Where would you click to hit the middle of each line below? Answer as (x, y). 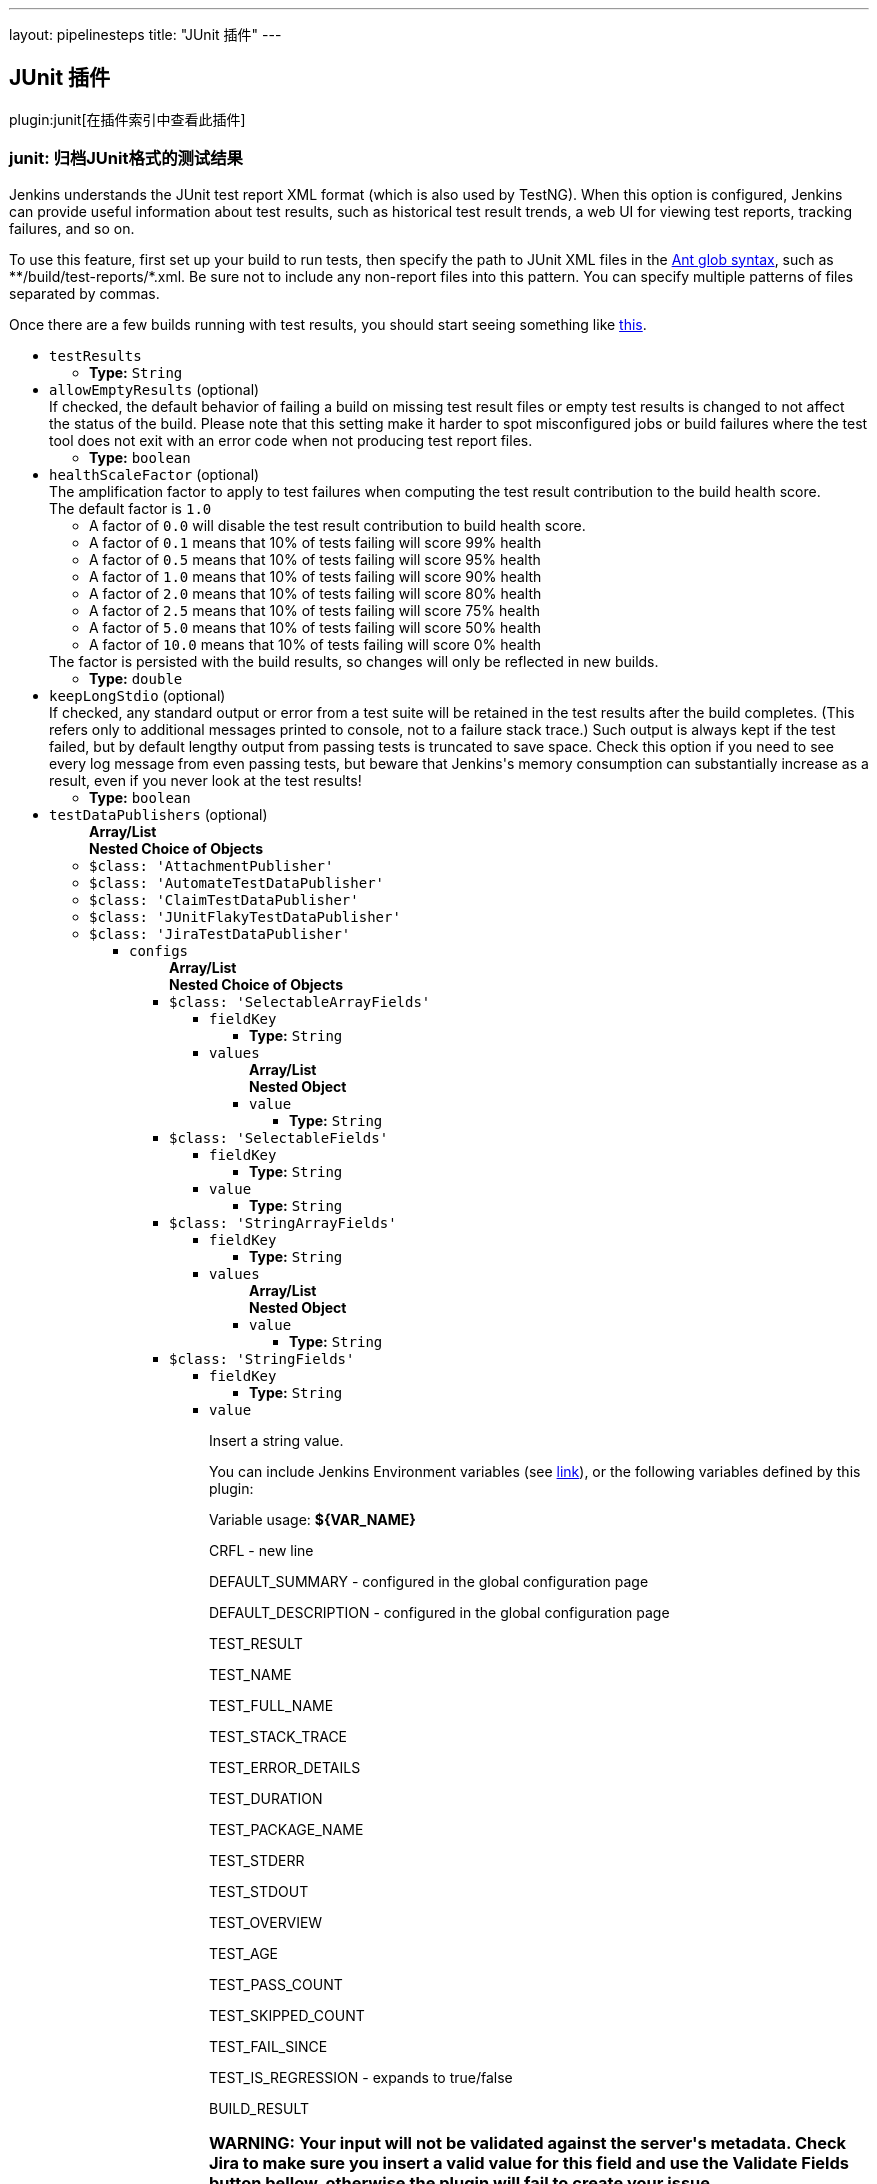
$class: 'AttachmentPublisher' (211, 865)
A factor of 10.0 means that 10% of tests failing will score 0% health (315, 644)
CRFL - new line (261, 1550)
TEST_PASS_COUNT (276, 1984)
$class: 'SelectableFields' (279, 1137)
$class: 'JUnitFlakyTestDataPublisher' (245, 916)
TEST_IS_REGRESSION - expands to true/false (361, 2077)
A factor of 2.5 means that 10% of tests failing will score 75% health (314, 610)
